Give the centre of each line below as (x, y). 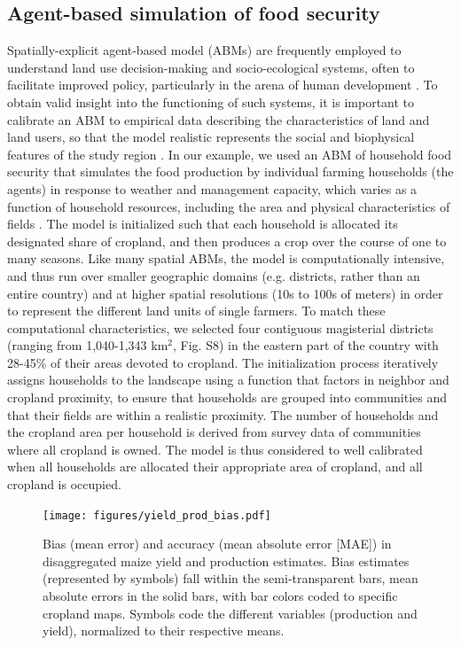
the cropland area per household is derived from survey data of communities (214, 432)
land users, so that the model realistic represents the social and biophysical (211, 137)
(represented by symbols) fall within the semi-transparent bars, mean (230, 578)
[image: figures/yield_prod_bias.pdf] (157, 515)
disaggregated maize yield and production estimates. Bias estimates (226, 560)
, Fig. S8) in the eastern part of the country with (306, 345)
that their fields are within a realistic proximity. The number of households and (223, 414)
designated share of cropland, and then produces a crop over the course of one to (227, 241)
